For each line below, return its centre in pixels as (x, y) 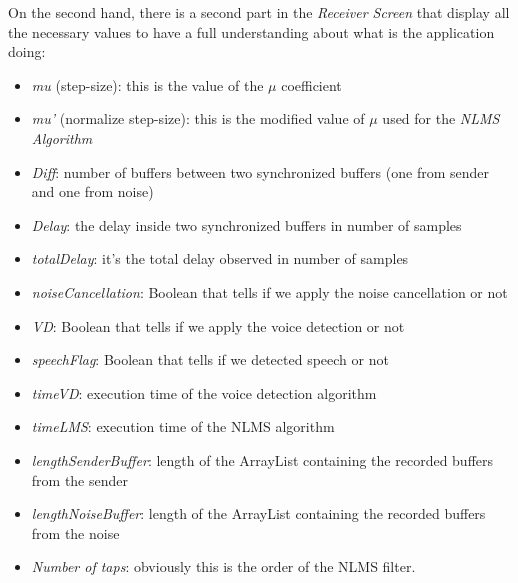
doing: (27, 51)
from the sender (80, 479)
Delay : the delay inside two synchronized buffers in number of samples (246, 224)
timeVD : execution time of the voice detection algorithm (204, 392)
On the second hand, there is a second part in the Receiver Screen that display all (259, 12)
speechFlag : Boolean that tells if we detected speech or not (210, 359)
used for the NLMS (441, 118)
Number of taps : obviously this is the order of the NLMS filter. (223, 566)
